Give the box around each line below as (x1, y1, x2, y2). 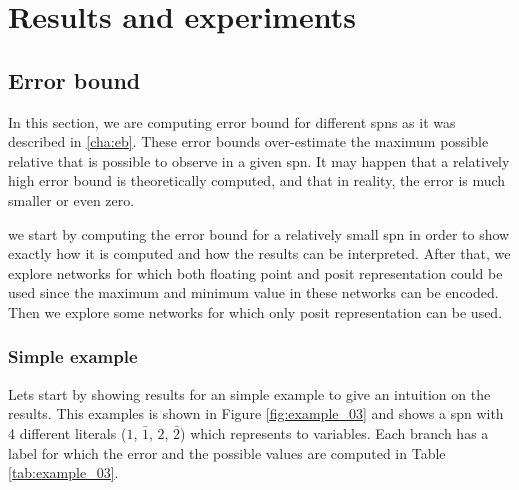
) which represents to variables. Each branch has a (180, 422, 489, 443)
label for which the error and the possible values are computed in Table (8, 442, 446, 463)
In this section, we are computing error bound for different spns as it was (8, 111, 456, 132)
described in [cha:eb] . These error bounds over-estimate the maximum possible (8, 131, 489, 152)
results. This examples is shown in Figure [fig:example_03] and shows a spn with (8, 403, 504, 424)
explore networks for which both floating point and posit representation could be (8, 262, 503, 283)
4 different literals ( (8, 422, 127, 443)
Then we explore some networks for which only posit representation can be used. (8, 301, 503, 322)
